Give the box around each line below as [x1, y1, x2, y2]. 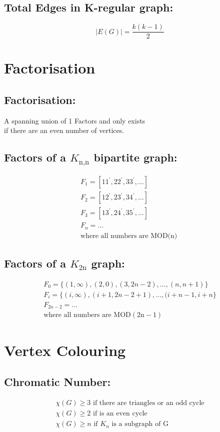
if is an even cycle [92, 410, 147, 417]
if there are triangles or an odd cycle [92, 399, 204, 406]
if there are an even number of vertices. [4, 125, 124, 135]
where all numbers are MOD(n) [80, 232, 177, 239]
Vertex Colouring [4, 339, 126, 360]
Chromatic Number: [4, 374, 111, 389]
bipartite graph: [93, 149, 177, 165]
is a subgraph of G [111, 420, 168, 428]
